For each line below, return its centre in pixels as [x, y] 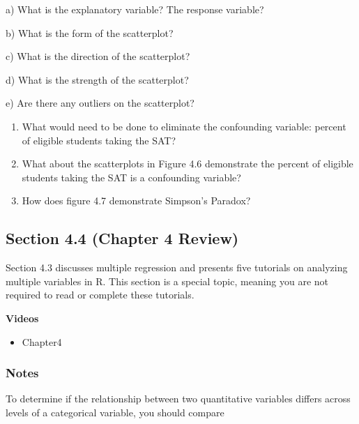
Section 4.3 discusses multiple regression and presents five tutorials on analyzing [177, 267]
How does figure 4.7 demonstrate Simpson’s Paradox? [136, 200]
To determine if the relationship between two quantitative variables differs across [178, 399]
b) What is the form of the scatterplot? [90, 32]
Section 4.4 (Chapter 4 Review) [122, 238]
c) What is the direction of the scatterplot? [98, 56]
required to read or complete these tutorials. [100, 295]
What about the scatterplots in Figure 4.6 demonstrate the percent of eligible [188, 164]
